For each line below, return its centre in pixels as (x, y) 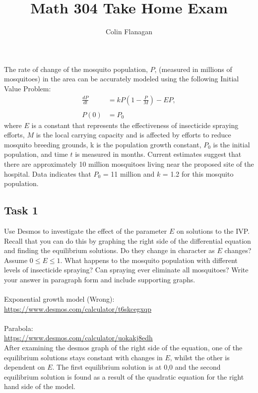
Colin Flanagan (129, 32)
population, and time (36, 154)
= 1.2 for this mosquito (198, 173)
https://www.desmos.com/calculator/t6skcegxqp (78, 308)
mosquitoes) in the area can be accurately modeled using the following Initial (122, 79)
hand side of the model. (40, 386)
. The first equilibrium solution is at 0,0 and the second (136, 367)
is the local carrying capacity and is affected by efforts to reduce (133, 135)
